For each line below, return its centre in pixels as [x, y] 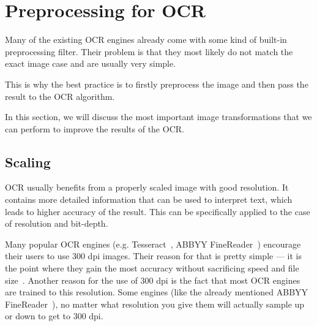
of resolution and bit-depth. [57, 223]
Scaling [28, 161]
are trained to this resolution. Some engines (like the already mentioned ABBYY [157, 292]
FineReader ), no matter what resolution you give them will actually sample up [155, 304]
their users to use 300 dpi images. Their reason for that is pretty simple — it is [153, 256]
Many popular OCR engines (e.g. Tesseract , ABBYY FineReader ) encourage [153, 244]
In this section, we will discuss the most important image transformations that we [158, 117]
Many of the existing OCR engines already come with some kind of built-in [146, 40]
